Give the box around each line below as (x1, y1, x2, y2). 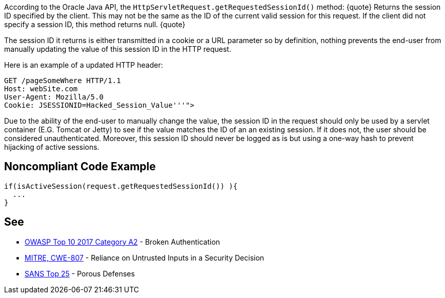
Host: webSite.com (4, 85, 78, 93)
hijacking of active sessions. (4, 143, 99, 151)
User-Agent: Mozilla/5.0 (4, 93, 104, 101)
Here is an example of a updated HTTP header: (4, 61, 163, 69)
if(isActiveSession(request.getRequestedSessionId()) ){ (4, 182, 238, 190)
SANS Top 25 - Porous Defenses (25, 269, 135, 278)
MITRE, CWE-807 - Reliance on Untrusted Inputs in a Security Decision (25, 253, 265, 262)
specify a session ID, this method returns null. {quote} (4, 20, 186, 29)
